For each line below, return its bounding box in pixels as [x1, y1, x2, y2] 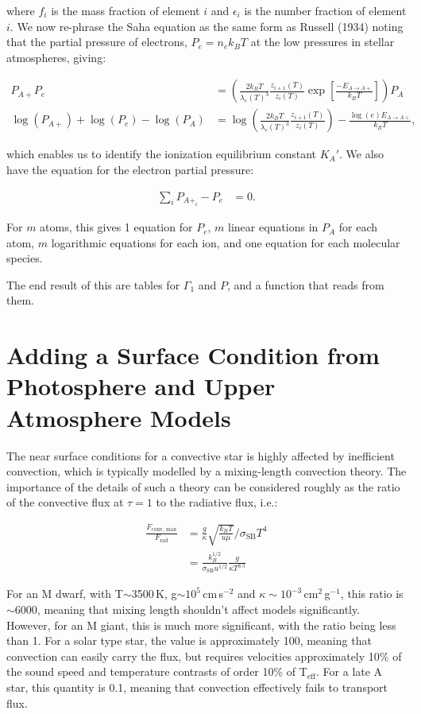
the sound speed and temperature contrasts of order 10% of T [6, 663, 307, 680]
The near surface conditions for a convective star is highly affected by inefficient [6, 447, 395, 464]
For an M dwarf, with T [6, 585, 123, 602]
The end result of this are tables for [6, 276, 180, 293]
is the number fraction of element [244, 2, 407, 18]
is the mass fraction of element [51, 2, 200, 18]
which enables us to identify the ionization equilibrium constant [6, 146, 316, 162]
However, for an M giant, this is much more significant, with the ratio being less [6, 616, 396, 633]
